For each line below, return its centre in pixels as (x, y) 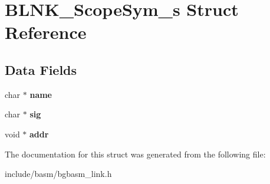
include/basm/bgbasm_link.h (58, 174)
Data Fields (41, 69)
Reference (46, 32)
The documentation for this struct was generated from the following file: (135, 154)
